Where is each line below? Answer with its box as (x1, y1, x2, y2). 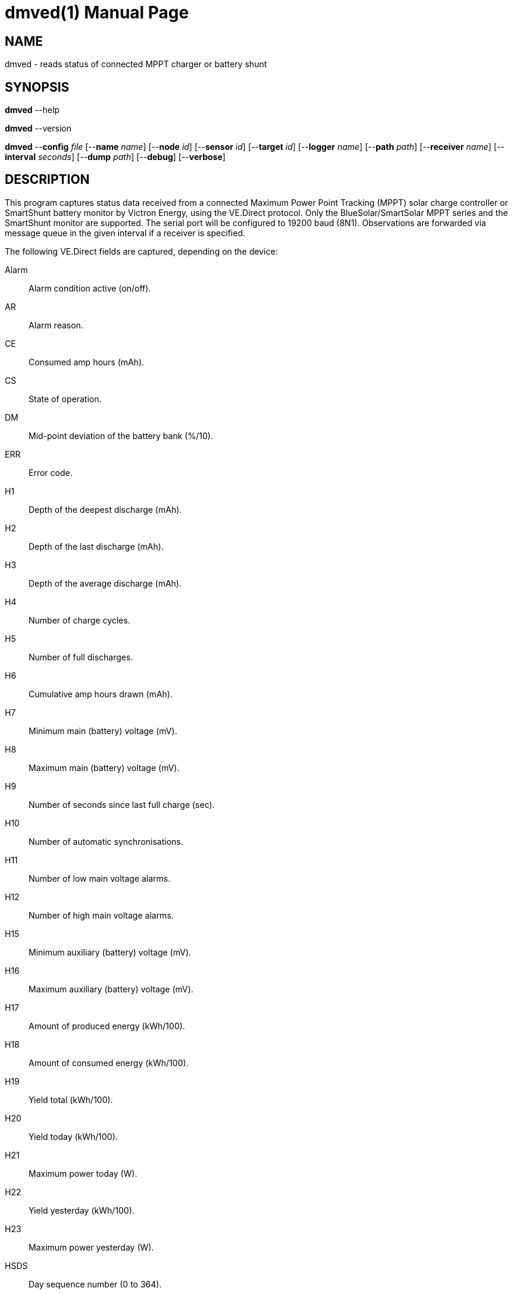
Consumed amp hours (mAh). (29, 356, 145, 367)
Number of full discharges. (29, 651, 133, 662)
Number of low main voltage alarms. (29, 873, 171, 883)
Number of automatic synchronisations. (29, 836, 183, 847)
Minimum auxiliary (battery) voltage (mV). (29, 947, 192, 957)
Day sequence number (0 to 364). (29, 1279, 162, 1289)
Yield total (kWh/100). (29, 1094, 113, 1105)
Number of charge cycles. (29, 615, 130, 625)
